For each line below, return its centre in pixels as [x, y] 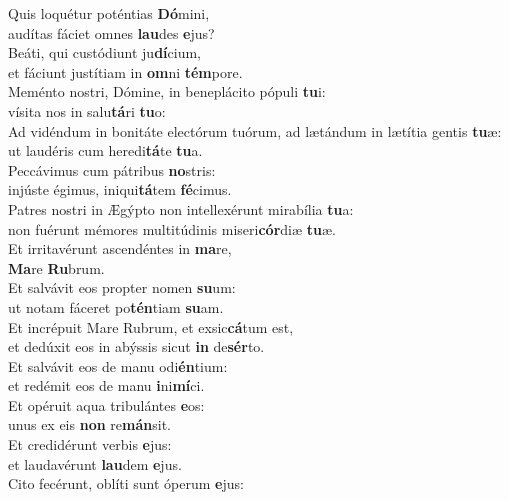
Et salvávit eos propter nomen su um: [122, 287]
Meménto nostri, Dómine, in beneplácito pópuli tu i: [167, 91]
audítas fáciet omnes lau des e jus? [111, 32]
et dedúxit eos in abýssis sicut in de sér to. [136, 346]
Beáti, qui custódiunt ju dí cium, [105, 52]
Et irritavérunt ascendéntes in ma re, [120, 248]
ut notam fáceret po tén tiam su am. [116, 306]
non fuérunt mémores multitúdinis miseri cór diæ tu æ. [172, 228]
